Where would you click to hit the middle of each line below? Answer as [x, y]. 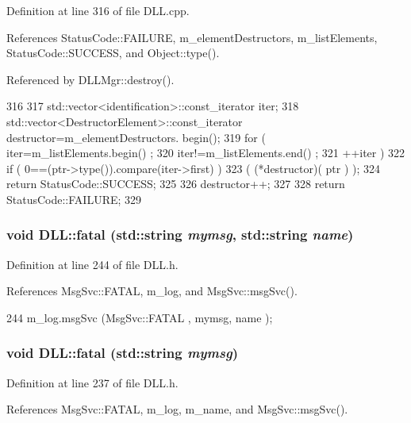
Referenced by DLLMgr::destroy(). [90, 79]
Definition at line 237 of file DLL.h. [92, 382]
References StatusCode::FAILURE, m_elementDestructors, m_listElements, [192, 37]
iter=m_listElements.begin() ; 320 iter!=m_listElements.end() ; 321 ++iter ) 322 [206, 153]
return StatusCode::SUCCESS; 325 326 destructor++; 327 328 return [176, 184]
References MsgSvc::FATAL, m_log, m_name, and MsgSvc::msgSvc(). [177, 409]
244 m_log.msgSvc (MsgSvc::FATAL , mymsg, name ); [140, 317]
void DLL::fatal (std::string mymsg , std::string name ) [180, 235]
